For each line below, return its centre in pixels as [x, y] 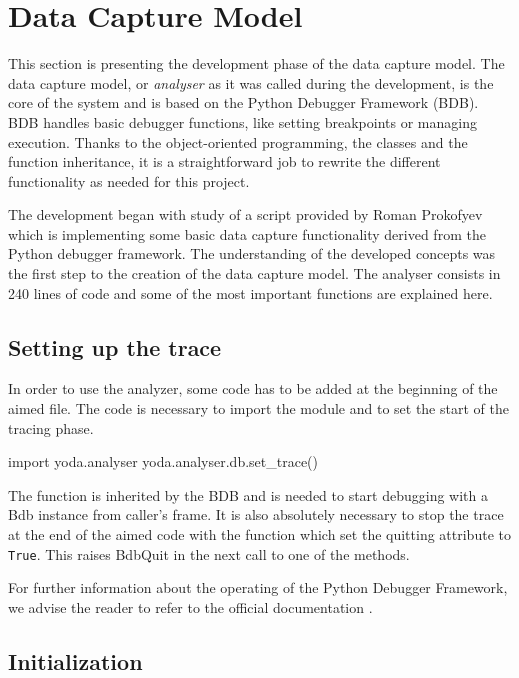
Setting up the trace [115, 346]
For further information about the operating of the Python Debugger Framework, [258, 587]
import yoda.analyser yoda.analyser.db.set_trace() [163, 461]
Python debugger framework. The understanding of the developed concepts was [252, 253]
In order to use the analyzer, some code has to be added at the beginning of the [253, 388]
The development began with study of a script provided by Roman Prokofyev [245, 214]
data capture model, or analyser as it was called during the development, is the [251, 82]
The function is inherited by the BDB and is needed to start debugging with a [248, 494]
